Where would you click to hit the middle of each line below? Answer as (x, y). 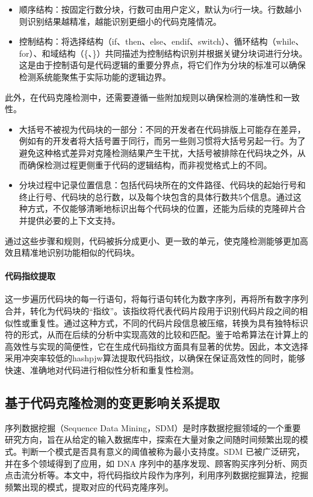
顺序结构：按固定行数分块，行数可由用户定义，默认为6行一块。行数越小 (160, 9)
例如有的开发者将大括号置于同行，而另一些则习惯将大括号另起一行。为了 (162, 141)
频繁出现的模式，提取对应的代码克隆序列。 (89, 486)
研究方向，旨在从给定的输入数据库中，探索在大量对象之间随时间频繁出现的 (152, 439)
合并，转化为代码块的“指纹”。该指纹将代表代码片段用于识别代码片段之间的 (152, 311)
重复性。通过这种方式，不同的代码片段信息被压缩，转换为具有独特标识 (169, 322)
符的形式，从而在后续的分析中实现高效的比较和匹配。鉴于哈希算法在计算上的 (156, 334)
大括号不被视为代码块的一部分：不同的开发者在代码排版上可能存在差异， (162, 129)
